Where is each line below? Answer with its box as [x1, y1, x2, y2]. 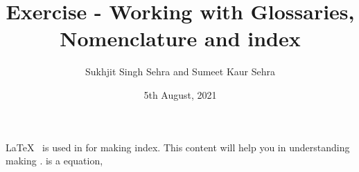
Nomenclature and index [60, 24, 301, 52]
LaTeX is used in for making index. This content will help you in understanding [6, 140, 350, 154]
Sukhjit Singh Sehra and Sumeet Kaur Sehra [85, 64, 275, 79]
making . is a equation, [6, 153, 103, 168]
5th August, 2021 [143, 87, 217, 102]
